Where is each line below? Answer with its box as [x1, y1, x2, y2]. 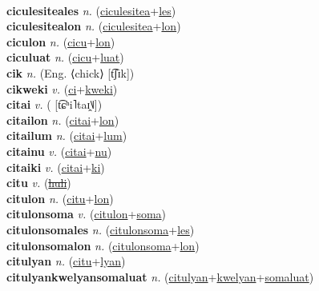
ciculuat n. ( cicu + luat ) [6, 49, 124, 66]
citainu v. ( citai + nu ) [6, 142, 112, 159]
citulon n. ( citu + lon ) [6, 189, 114, 206]
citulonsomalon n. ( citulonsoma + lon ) [6, 237, 200, 253]
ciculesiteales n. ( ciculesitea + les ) [6, 2, 176, 18]
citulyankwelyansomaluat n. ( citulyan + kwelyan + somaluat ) [6, 268, 314, 285]
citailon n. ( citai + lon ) [6, 111, 119, 128]
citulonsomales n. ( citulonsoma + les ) [6, 221, 195, 237]
